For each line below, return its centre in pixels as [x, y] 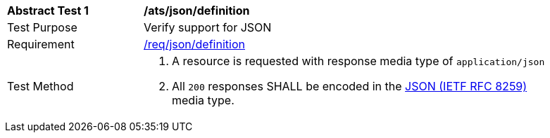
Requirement [41, 44]
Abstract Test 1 [48, 11]
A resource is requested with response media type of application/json [358, 61]
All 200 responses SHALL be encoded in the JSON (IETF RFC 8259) [350, 86]
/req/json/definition [194, 44]
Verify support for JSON [208, 27]
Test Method [40, 86]
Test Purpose [42, 27]
